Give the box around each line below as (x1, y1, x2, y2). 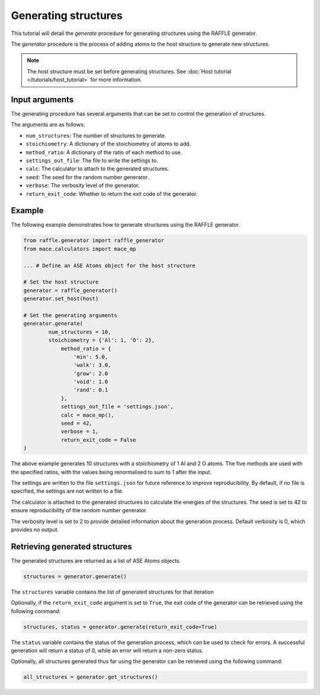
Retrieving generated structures (11, 541, 133, 551)
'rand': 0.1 (73, 386, 108, 393)
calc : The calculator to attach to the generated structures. (25, 165, 169, 172)
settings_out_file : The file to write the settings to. (25, 157, 158, 164)
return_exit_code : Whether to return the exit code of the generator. (25, 190, 198, 197)
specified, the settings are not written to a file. (11, 487, 124, 495)
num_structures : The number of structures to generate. (25, 132, 167, 139)
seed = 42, (60, 420, 93, 427)
